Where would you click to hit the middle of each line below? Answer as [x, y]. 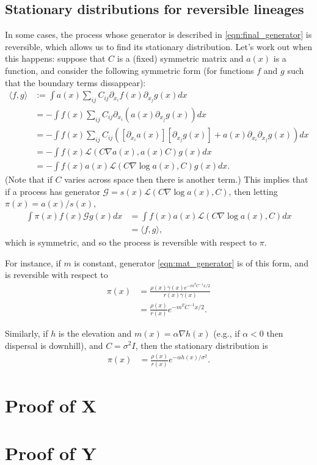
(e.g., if [227, 333]
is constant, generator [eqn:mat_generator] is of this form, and [191, 262]
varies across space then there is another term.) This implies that [186, 179]
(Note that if [29, 179]
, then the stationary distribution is [202, 345]
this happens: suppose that [55, 58]
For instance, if [33, 262]
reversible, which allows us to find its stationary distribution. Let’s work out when [159, 46]
